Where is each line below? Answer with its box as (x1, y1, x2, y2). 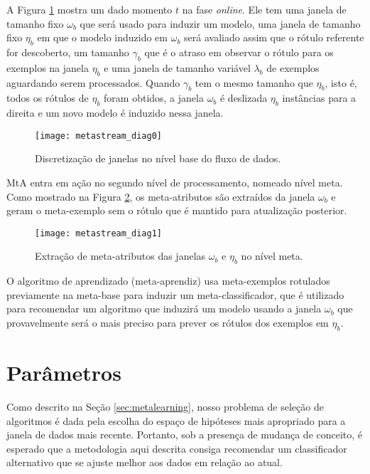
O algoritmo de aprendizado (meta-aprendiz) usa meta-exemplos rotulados (6, 273, 330, 288)
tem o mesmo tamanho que (195, 75, 313, 90)
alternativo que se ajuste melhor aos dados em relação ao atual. (6, 455, 283, 470)
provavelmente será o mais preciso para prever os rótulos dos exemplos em (6, 315, 329, 330)
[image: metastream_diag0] (35, 130, 162, 141)
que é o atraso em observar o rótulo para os (144, 44, 334, 59)
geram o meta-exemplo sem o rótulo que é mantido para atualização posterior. (6, 203, 347, 218)
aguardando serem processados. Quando (6, 75, 180, 90)
